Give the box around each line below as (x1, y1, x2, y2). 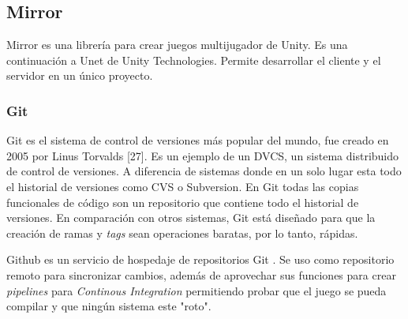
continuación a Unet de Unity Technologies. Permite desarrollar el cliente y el (6, 51, 381, 68)
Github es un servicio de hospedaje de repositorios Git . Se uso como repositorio (6, 251, 395, 268)
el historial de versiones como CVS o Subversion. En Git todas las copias (6, 178, 359, 194)
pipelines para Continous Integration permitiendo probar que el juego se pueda (6, 282, 387, 298)
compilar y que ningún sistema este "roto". (6, 298, 211, 314)
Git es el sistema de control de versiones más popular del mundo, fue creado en (6, 132, 389, 148)
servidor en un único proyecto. (6, 67, 153, 84)
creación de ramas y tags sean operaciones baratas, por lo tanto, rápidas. (6, 224, 358, 241)
